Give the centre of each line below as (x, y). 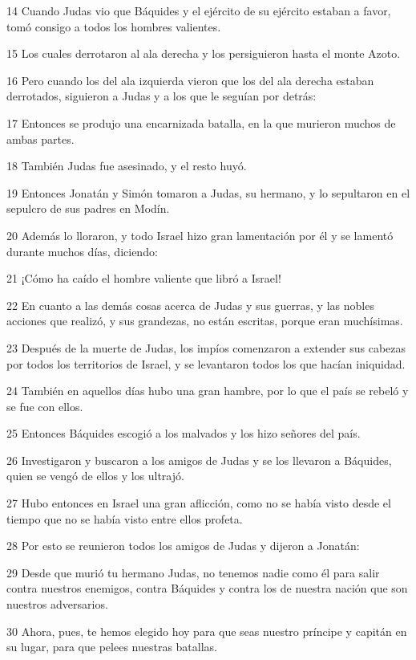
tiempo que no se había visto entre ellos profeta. (125, 518)
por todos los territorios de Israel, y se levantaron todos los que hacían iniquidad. (206, 363)
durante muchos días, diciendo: (82, 251)
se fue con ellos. (45, 406)
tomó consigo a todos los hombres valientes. (114, 26)
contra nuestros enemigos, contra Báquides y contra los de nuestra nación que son (207, 588)
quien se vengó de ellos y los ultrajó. (95, 476)
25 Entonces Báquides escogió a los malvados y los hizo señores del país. (184, 433)
